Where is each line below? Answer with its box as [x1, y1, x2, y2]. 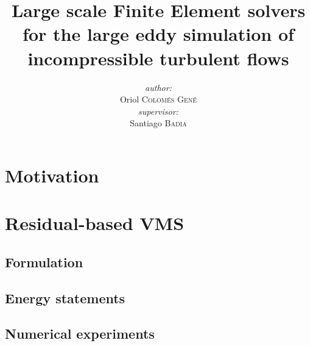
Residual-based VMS [5, 211, 185, 236]
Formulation [5, 252, 83, 271]
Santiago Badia [130, 117, 187, 129]
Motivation [5, 162, 99, 187]
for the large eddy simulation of [23, 21, 294, 46]
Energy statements [5, 288, 125, 307]
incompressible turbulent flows [27, 45, 289, 70]
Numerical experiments [5, 324, 155, 343]
